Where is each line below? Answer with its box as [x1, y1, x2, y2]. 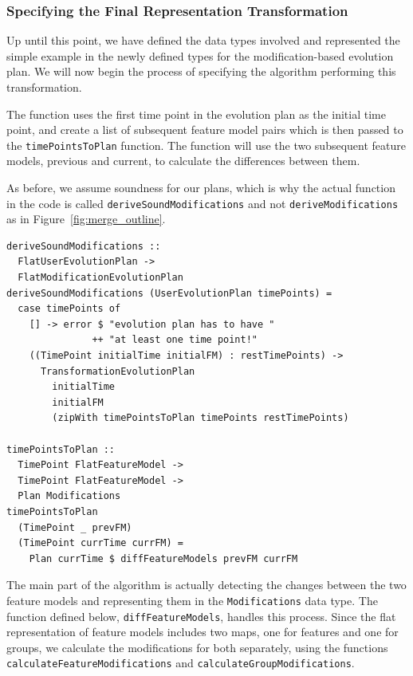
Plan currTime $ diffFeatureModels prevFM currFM [29, 552, 298, 564]
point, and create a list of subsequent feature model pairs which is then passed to [6, 121, 403, 138]
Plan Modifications [18, 490, 121, 502]
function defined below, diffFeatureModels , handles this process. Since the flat [6, 607, 396, 624]
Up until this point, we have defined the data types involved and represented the [6, 32, 400, 49]
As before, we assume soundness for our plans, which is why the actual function [6, 179, 395, 196]
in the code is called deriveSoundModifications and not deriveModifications [6, 195, 399, 211]
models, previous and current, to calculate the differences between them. [6, 152, 360, 169]
